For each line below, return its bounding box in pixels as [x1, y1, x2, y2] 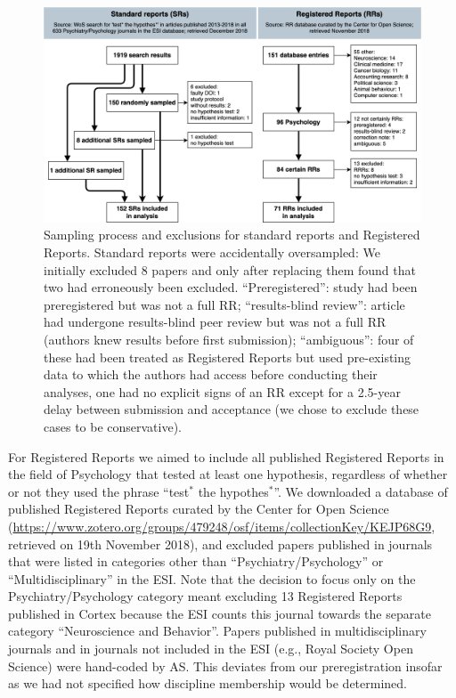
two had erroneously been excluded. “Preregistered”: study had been [44, 278, 418, 296]
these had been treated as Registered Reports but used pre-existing [44, 347, 411, 366]
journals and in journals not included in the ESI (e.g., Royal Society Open [8, 639, 413, 658]
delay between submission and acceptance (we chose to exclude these [44, 400, 419, 418]
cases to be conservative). [44, 417, 183, 435]
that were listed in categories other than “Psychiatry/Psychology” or [8, 552, 384, 571]
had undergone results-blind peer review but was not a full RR [44, 312, 387, 331]
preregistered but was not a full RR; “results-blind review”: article [44, 295, 405, 313]
